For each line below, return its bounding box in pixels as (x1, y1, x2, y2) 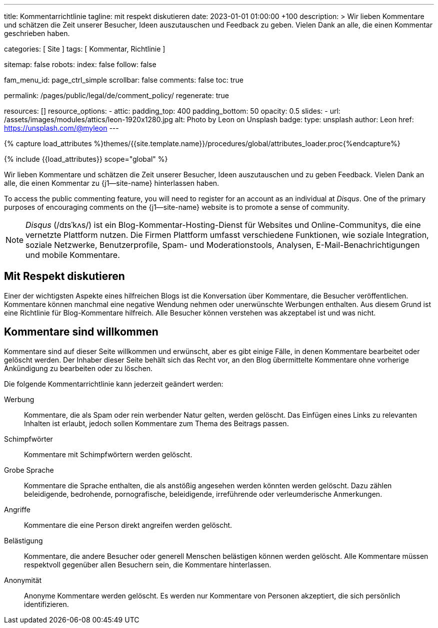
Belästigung (4, 536, 43, 545)
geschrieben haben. (4, 29, 70, 38)
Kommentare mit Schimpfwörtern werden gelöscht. (24, 450, 192, 459)
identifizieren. (24, 599, 69, 608)
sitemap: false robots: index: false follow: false (4, 60, 156, 69)
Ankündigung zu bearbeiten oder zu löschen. (4, 364, 153, 373)
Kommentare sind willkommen (4, 326, 158, 339)
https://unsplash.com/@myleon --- (4, 124, 119, 132)
